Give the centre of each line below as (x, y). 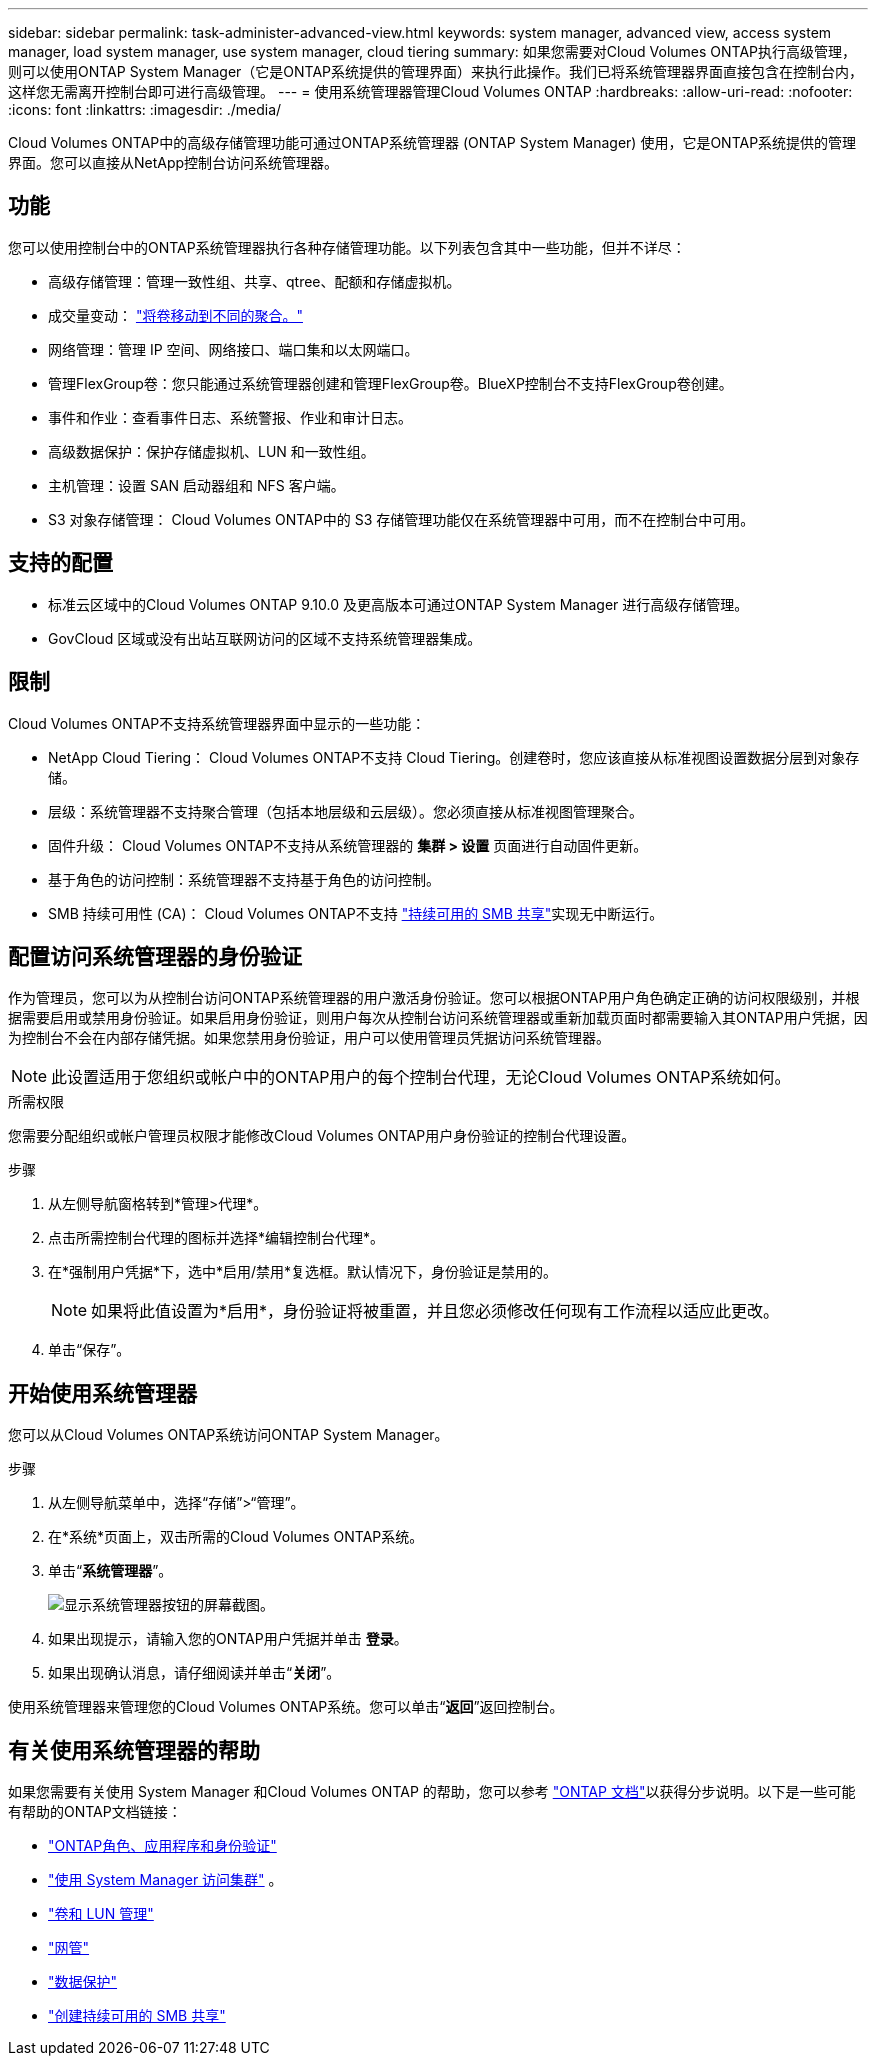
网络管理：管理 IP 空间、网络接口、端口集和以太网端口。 (233, 349)
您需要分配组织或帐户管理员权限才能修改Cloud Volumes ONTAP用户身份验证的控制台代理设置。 (322, 1136)
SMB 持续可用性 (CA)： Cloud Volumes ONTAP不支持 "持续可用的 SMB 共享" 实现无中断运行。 (356, 913)
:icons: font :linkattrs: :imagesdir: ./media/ (145, 109)
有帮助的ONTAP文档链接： (95, 1812)
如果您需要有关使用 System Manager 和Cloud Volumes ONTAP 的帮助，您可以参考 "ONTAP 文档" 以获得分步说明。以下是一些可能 (432, 1792)
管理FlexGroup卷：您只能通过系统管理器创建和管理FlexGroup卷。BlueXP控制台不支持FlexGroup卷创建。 (390, 383)
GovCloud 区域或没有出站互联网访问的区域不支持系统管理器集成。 (265, 638)
